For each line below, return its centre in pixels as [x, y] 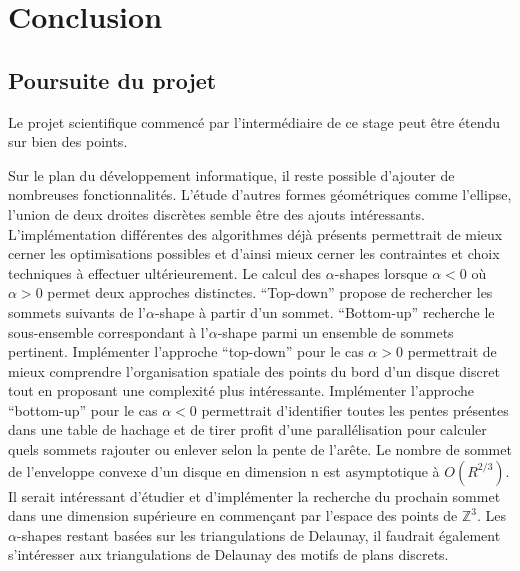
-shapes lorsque [381, 272]
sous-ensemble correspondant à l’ [108, 331]
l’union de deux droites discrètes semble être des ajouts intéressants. [216, 213]
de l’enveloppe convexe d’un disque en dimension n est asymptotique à [224, 470]
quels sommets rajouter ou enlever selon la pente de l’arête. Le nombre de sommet [260, 449]
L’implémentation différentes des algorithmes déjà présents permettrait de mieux [255, 233]
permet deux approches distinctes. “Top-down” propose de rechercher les [270, 292]
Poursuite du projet [112, 79]
